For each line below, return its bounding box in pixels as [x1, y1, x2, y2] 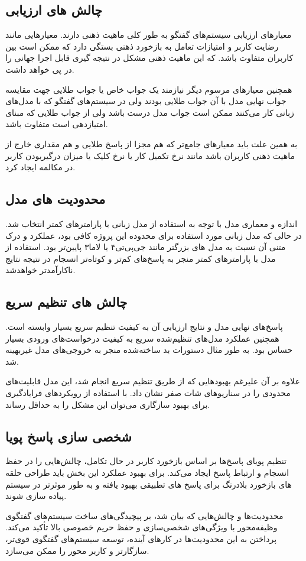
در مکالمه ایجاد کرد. [5, 161, 76, 173]
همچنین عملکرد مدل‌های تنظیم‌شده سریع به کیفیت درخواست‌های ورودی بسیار [5, 332, 279, 344]
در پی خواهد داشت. [5, 63, 74, 75]
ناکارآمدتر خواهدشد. [5, 264, 76, 276]
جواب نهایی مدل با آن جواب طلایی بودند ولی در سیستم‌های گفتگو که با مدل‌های [5, 95, 287, 107]
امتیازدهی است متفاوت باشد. [5, 118, 108, 130]
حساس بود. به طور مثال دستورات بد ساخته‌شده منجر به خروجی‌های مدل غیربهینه [5, 343, 293, 356]
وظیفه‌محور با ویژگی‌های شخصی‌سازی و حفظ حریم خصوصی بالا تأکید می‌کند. [5, 521, 278, 533]
